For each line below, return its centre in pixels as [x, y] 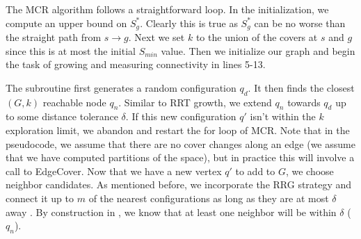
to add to [255, 171]
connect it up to [40, 198]
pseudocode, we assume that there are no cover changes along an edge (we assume [180, 143]
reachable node [74, 102]
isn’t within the [283, 116]
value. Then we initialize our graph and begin [258, 50]
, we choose [310, 171]
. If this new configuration [181, 116]
